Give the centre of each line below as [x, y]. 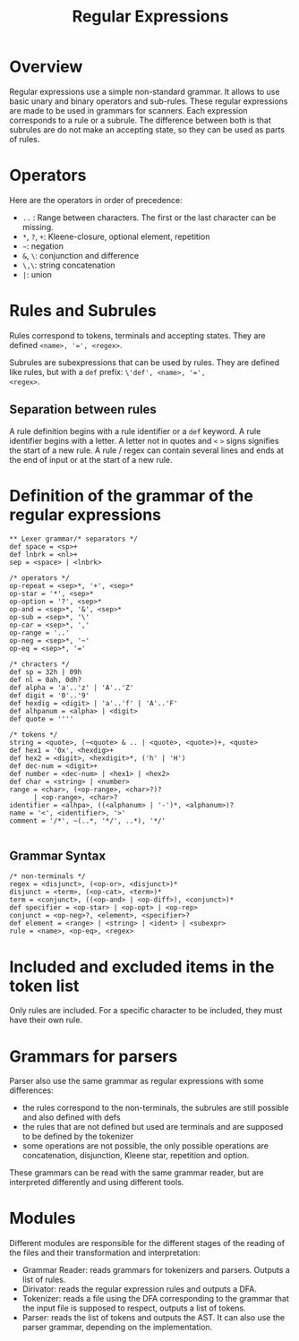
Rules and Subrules [83, 311]
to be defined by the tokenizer [78, 1136]
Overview [46, 67]
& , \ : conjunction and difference [81, 255]
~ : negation [43, 246]
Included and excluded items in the [142, 966]
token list [44, 986]
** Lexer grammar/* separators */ [74, 539]
